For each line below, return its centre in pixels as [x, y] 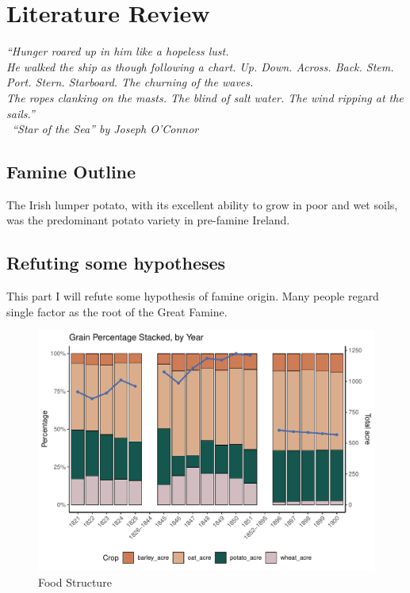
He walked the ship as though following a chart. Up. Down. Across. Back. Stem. [200, 66]
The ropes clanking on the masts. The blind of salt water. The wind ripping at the [205, 97]
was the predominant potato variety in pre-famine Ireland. [148, 220]
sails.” [21, 113]
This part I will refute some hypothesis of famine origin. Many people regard [193, 296]
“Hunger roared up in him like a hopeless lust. [118, 51]
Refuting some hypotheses [116, 263]
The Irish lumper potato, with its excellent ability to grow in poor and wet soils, [202, 204]
